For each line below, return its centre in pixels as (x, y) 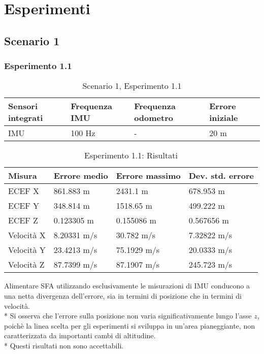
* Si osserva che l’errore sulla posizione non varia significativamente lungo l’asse (128, 316)
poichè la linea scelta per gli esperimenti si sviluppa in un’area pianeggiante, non (129, 325)
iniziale (224, 118)
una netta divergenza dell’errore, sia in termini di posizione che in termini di (123, 295)
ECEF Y (24, 206)
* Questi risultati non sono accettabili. (64, 345)
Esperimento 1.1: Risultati (131, 155)
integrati (26, 118)
